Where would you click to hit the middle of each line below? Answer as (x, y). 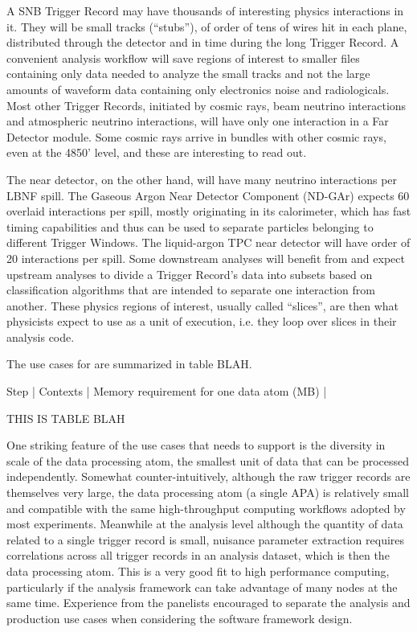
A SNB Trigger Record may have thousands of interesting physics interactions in (205, 10)
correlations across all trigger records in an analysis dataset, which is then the (198, 555)
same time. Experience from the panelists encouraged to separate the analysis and (208, 603)
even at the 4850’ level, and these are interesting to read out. (157, 152)
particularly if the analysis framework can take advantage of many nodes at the (202, 587)
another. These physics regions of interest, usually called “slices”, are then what (203, 305)
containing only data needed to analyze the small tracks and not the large (188, 74)
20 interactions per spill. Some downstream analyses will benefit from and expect (206, 258)
